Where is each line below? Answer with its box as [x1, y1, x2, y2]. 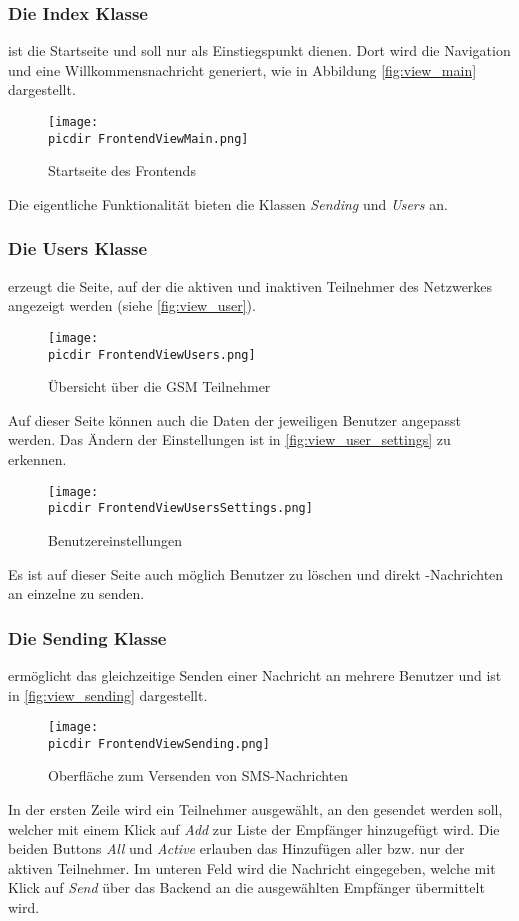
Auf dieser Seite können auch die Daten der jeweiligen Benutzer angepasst [8, 409, 461, 430]
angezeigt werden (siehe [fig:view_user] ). [8, 295, 256, 316]
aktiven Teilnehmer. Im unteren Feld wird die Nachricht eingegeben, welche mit [8, 857, 496, 878]
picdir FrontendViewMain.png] [48, 131, 249, 146]
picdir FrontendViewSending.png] [48, 736, 270, 751]
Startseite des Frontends [48, 160, 196, 181]
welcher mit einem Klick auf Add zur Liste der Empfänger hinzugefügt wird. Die [8, 818, 500, 839]
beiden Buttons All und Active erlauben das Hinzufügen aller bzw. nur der [8, 838, 465, 859]
